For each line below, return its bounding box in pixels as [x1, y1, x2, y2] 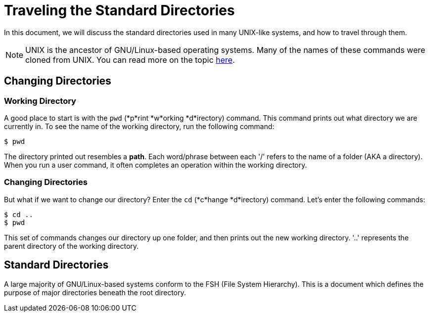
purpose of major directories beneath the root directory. [4, 288, 186, 297]
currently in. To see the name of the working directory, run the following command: [4, 122, 275, 131]
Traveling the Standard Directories [4, 2, 235, 19]
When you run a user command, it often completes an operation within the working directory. [4, 160, 307, 169]
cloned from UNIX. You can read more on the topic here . [25, 54, 235, 65]
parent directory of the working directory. [4, 241, 139, 250]
